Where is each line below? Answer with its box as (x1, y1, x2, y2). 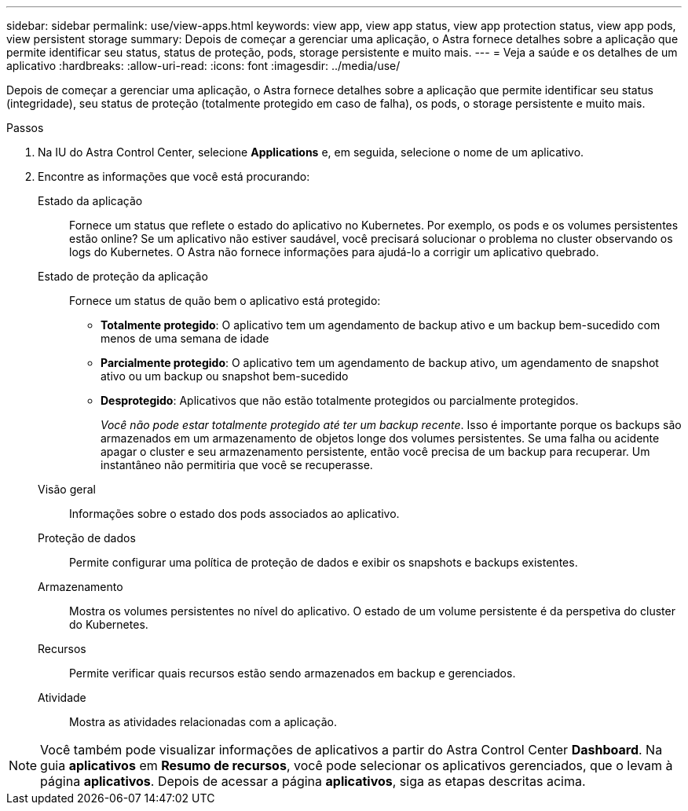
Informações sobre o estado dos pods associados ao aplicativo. (69, 507, 400, 520)
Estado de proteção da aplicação (38, 270, 208, 283)
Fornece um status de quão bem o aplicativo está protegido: (69, 294, 381, 307)
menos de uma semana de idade (101, 332, 269, 345)
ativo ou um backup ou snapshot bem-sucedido (101, 369, 349, 383)
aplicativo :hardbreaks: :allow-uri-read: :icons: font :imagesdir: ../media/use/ (6, 59, 401, 72)
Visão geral (38, 483, 96, 496)
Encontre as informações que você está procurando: (38, 170, 310, 183)
